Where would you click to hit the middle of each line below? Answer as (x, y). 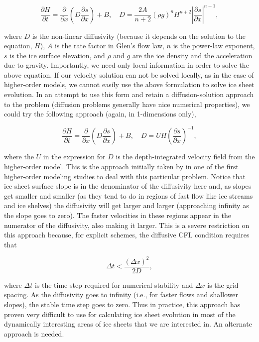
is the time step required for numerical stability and (114, 285)
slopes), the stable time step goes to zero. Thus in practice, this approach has (122, 304)
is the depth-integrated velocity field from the (185, 157)
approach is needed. (34, 333)
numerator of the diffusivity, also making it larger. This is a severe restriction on (127, 225)
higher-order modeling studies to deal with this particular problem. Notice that (125, 176)
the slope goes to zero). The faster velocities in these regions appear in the (118, 215)
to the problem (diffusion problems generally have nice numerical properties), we (127, 104)
